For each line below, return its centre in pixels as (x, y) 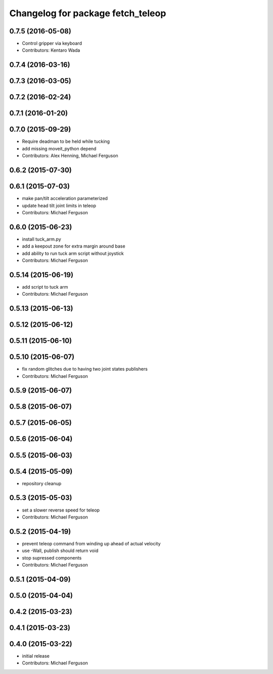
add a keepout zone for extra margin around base (74, 246)
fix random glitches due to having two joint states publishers (85, 369)
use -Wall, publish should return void (60, 551)
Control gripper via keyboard (52, 44)
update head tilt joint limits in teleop (59, 206)
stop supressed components (52, 558)
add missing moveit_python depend (59, 148)
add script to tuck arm (45, 287)
